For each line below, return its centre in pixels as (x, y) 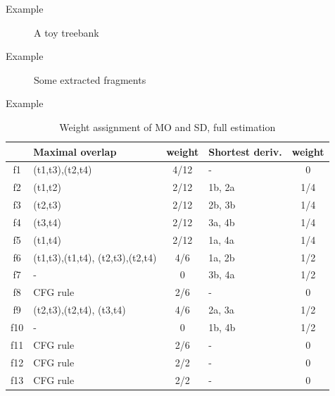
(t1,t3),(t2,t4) (63, 169)
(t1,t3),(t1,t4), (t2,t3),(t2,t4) (95, 257)
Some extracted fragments (90, 79)
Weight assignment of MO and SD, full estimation (167, 126)
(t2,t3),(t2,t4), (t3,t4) (80, 310)
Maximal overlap (75, 151)
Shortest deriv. (245, 151)
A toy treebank (67, 32)
